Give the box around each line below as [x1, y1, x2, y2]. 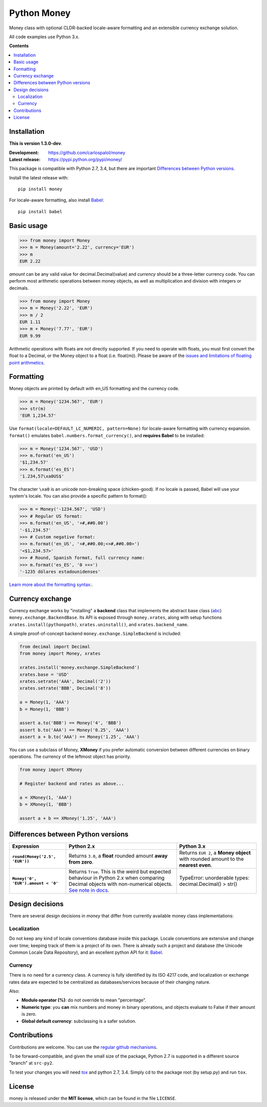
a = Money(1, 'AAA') [19, 699, 69, 705]
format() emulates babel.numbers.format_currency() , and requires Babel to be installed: [9, 432, 205, 438]
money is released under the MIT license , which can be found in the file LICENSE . [9, 1095, 177, 1101]
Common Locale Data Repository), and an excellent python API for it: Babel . [9, 949, 163, 955]
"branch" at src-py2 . [9, 1060, 54, 1066]
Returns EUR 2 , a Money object [179, 849, 251, 856]
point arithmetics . [9, 359, 45, 365]
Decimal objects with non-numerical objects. [68, 880, 173, 887]
